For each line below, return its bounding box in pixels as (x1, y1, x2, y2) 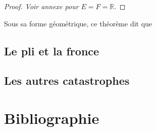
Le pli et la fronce (4, 43, 99, 58)
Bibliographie (4, 107, 99, 128)
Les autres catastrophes (4, 73, 130, 88)
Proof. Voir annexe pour (4, 1, 79, 11)
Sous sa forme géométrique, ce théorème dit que (4, 18, 152, 28)
